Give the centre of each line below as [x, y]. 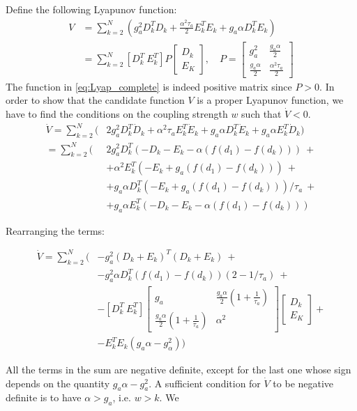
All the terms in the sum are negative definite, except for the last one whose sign [178, 370]
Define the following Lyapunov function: [91, 9]
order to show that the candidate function [95, 100]
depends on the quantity [58, 383]
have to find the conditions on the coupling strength [117, 114]
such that [261, 114]
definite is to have [44, 397]
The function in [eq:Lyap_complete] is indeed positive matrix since [149, 86]
